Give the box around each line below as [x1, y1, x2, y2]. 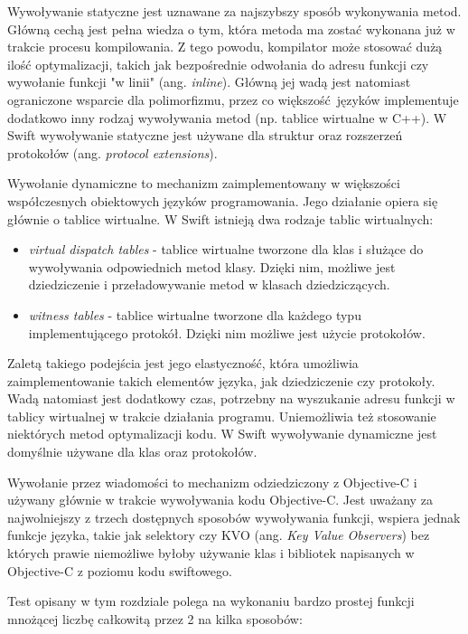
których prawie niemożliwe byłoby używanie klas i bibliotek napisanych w [7, 544, 415, 563]
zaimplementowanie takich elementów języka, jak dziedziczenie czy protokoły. [7, 371, 435, 390]
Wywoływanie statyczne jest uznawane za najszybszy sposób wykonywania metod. [7, 2, 462, 20]
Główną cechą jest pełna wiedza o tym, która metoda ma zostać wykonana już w [7, 19, 455, 38]
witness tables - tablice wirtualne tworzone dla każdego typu [28, 305, 361, 324]
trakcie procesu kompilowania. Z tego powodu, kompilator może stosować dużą [7, 37, 443, 56]
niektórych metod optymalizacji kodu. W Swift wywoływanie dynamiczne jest [7, 424, 437, 443]
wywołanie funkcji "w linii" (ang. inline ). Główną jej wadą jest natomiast [7, 72, 411, 91]
